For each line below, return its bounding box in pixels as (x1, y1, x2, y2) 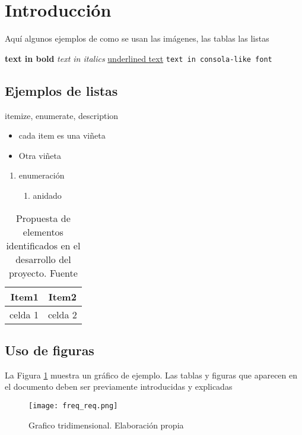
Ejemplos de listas (5, 81, 118, 99)
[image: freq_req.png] (28, 401, 118, 410)
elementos (23, 224, 63, 239)
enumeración (18, 169, 65, 181)
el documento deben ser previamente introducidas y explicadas (5, 380, 233, 393)
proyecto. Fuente (8, 265, 78, 280)
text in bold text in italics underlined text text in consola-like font (5, 52, 272, 64)
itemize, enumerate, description (5, 109, 119, 121)
